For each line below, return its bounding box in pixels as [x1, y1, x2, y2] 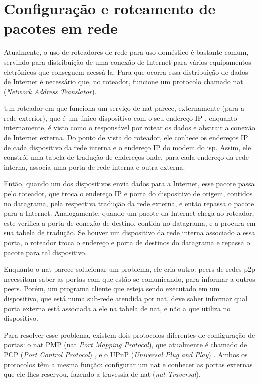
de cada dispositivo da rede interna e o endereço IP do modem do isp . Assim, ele [4, 142, 251, 152]
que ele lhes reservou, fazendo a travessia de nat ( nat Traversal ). [4, 369, 201, 379]
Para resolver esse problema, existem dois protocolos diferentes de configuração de [4, 329, 255, 340]
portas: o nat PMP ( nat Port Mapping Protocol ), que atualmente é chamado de [4, 339, 247, 350]
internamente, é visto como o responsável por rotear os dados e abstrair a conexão [4, 122, 255, 133]
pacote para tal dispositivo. [4, 247, 87, 257]
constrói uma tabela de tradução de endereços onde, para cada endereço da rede [4, 152, 249, 162]
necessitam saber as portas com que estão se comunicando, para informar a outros [4, 273, 255, 284]
